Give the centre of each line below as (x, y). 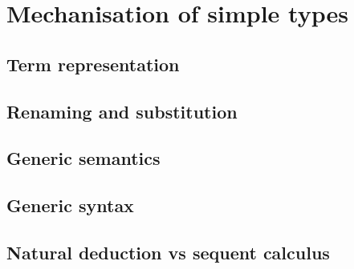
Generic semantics (83, 158)
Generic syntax (70, 205)
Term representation (93, 64)
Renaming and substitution (122, 111)
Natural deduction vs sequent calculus (168, 252)
